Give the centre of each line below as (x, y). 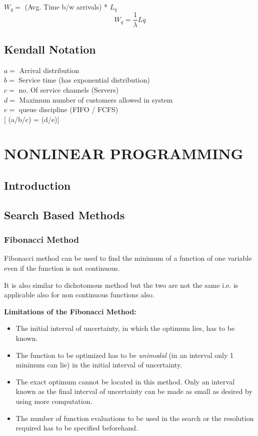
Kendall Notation (50, 49)
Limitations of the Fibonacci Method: (70, 311)
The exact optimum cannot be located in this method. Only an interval (125, 381)
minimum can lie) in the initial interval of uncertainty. (99, 365)
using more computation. (54, 401)
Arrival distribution (49, 70)
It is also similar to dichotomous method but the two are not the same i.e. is (121, 285)
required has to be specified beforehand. (77, 428)
